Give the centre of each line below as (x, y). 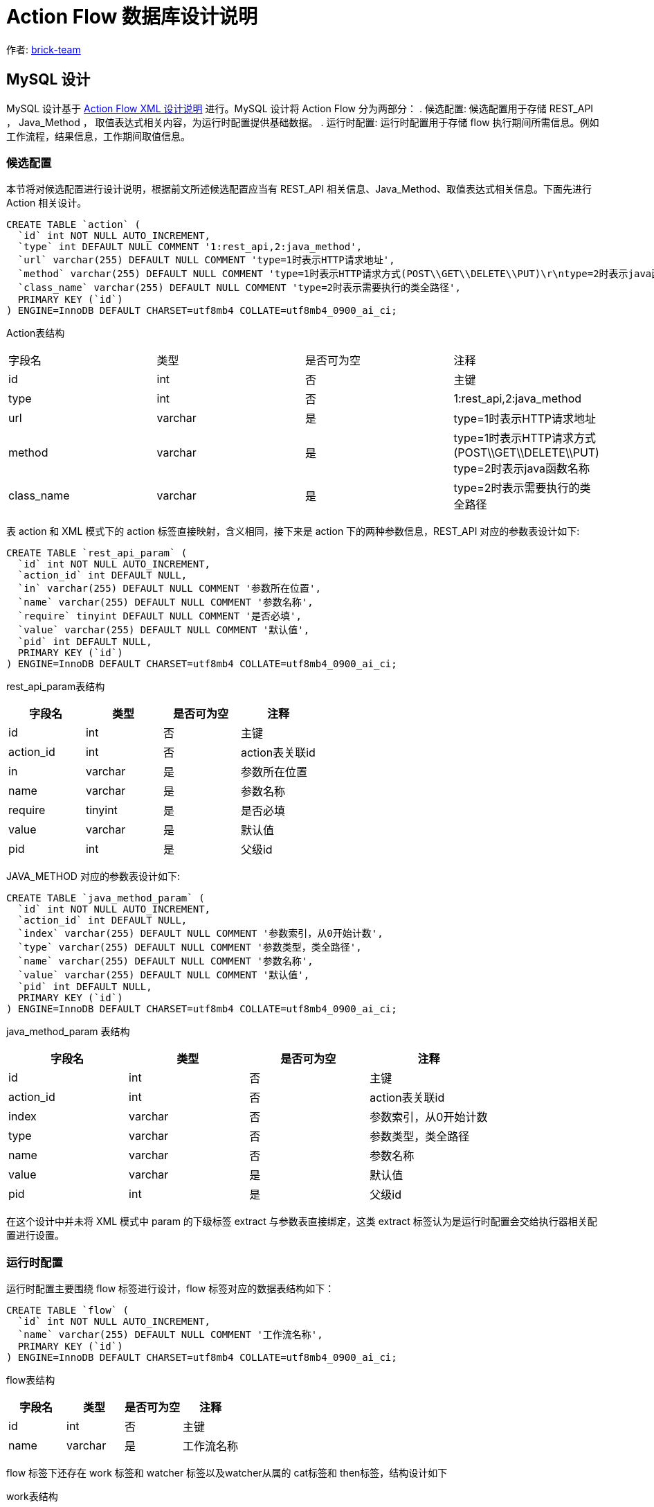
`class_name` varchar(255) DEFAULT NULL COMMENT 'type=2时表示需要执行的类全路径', (239, 288)
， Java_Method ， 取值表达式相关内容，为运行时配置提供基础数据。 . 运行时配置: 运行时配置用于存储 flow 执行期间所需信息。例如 (303, 122)
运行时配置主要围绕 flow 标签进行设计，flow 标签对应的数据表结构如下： (171, 1289)
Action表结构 (36, 333)
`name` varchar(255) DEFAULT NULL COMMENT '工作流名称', (170, 1335)
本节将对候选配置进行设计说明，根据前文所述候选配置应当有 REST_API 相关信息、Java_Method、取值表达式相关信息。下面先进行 (299, 189)
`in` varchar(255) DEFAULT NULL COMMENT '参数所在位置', (169, 589)
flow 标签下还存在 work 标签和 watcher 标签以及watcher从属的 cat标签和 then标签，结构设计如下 (227, 1473)
